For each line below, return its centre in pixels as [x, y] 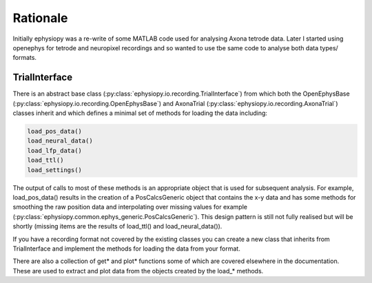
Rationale [40, 18]
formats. [25, 58]
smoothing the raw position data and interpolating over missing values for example [130, 207]
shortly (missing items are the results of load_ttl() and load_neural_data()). [117, 227]
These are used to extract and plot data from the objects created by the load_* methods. [138, 271]
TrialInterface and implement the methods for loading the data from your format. [126, 249]
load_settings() [55, 170]
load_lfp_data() [55, 150]
